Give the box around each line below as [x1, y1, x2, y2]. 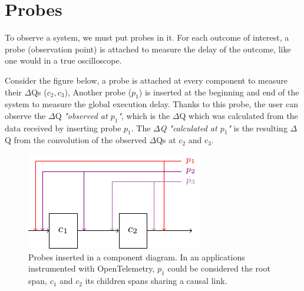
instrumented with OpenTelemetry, [28, 262, 155, 275]
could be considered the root [167, 262, 270, 275]
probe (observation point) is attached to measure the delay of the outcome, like [5, 42, 291, 55]
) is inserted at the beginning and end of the [138, 85, 299, 98]
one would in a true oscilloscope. [5, 54, 122, 67]
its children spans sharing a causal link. [85, 275, 227, 287]
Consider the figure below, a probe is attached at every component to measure [5, 74, 288, 86]
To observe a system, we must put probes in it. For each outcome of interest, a [5, 31, 289, 44]
